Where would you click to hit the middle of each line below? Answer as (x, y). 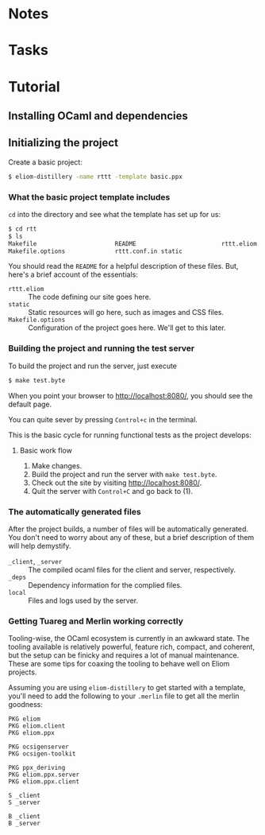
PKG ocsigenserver (38, 747)
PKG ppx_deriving (37, 768)
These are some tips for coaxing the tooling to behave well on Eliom (119, 664)
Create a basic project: (46, 162)
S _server (25, 803)
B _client (25, 817)
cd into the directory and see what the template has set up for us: (114, 214)
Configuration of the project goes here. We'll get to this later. (127, 328)
